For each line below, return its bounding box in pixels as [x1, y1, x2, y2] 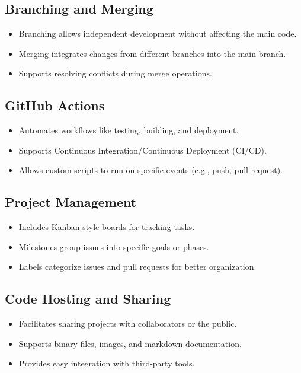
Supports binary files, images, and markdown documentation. [18, 337, 242, 349]
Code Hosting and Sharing [5, 289, 171, 308]
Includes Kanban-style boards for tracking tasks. [18, 221, 195, 233]
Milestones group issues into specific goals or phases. [18, 240, 209, 253]
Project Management [5, 193, 137, 211]
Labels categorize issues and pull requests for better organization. [18, 260, 257, 273]
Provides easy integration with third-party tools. [18, 357, 195, 369]
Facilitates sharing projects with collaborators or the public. [18, 317, 237, 330]
